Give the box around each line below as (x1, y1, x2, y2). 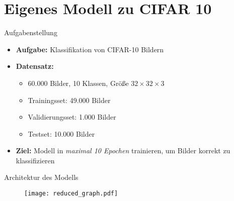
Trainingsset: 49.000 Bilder (28, 94, 111, 105)
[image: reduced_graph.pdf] (24, 190, 118, 197)
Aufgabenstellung (4, 27, 57, 38)
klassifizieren (16, 155, 55, 165)
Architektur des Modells (4, 172, 79, 182)
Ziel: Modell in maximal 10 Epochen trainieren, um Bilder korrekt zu (16, 145, 230, 156)
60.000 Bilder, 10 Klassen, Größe (28, 77, 129, 88)
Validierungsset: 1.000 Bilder (28, 112, 116, 122)
